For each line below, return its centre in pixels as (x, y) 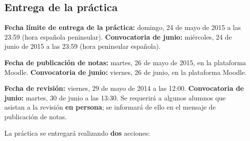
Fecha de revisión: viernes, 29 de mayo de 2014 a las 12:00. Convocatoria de (124, 88)
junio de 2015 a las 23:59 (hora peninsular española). (83, 46)
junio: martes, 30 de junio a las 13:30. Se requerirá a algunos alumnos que (115, 97)
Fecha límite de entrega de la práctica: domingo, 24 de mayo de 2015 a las (123, 27)
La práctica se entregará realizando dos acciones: (77, 133)
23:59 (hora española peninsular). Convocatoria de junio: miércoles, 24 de (118, 36)
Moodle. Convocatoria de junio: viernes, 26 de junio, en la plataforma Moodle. (126, 72)
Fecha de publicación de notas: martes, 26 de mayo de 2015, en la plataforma (125, 62)
